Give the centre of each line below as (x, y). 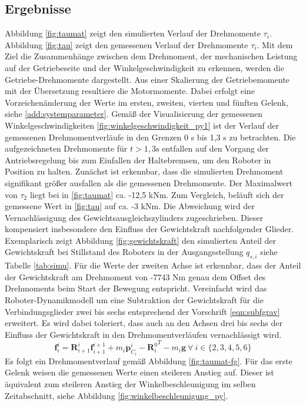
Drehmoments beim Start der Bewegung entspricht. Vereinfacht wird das (136, 288)
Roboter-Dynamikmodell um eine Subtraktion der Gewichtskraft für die (134, 300)
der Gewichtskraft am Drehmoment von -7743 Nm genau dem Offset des (135, 276)
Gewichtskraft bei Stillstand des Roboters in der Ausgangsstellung (124, 252)
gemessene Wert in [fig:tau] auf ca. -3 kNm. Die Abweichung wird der (130, 206)
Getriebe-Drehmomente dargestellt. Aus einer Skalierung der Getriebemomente (147, 79)
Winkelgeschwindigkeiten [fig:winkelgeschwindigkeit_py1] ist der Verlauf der (142, 125)
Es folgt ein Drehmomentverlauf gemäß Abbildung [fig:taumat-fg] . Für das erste (149, 360)
